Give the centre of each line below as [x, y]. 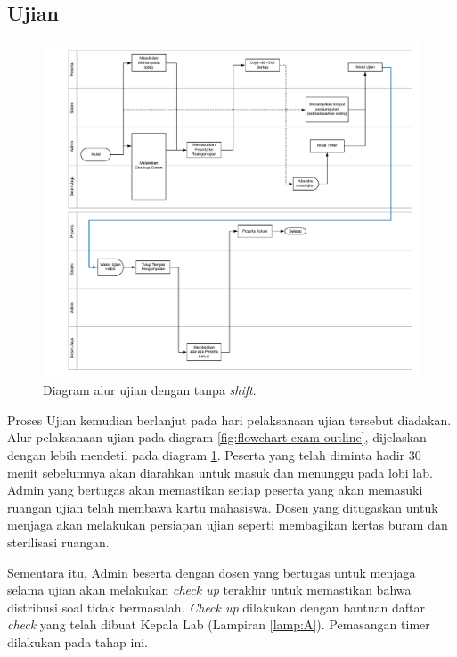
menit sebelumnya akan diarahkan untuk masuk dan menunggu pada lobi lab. [220, 472]
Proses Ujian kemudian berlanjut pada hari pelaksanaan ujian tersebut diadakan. [229, 419]
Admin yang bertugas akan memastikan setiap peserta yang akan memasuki [215, 490]
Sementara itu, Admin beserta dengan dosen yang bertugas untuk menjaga [212, 572]
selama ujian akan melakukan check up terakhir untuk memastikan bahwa [209, 590]
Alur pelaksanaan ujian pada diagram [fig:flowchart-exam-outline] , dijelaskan [217, 437]
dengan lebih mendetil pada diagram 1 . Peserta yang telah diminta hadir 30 [214, 454]
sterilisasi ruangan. [58, 542]
